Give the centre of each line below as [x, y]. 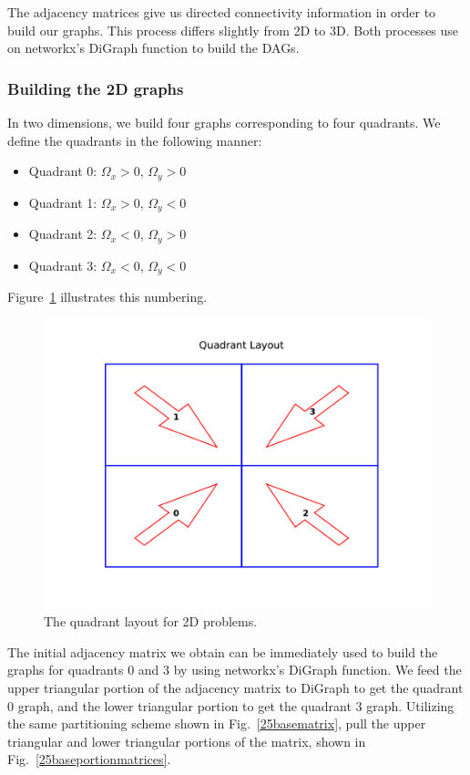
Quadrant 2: [63, 234]
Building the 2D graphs [96, 88]
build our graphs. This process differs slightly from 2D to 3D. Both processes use [233, 30]
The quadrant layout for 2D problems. [151, 621]
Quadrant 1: [63, 202]
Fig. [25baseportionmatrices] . [89, 759]
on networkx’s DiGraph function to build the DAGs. [153, 48]
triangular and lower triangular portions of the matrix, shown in [187, 741]
